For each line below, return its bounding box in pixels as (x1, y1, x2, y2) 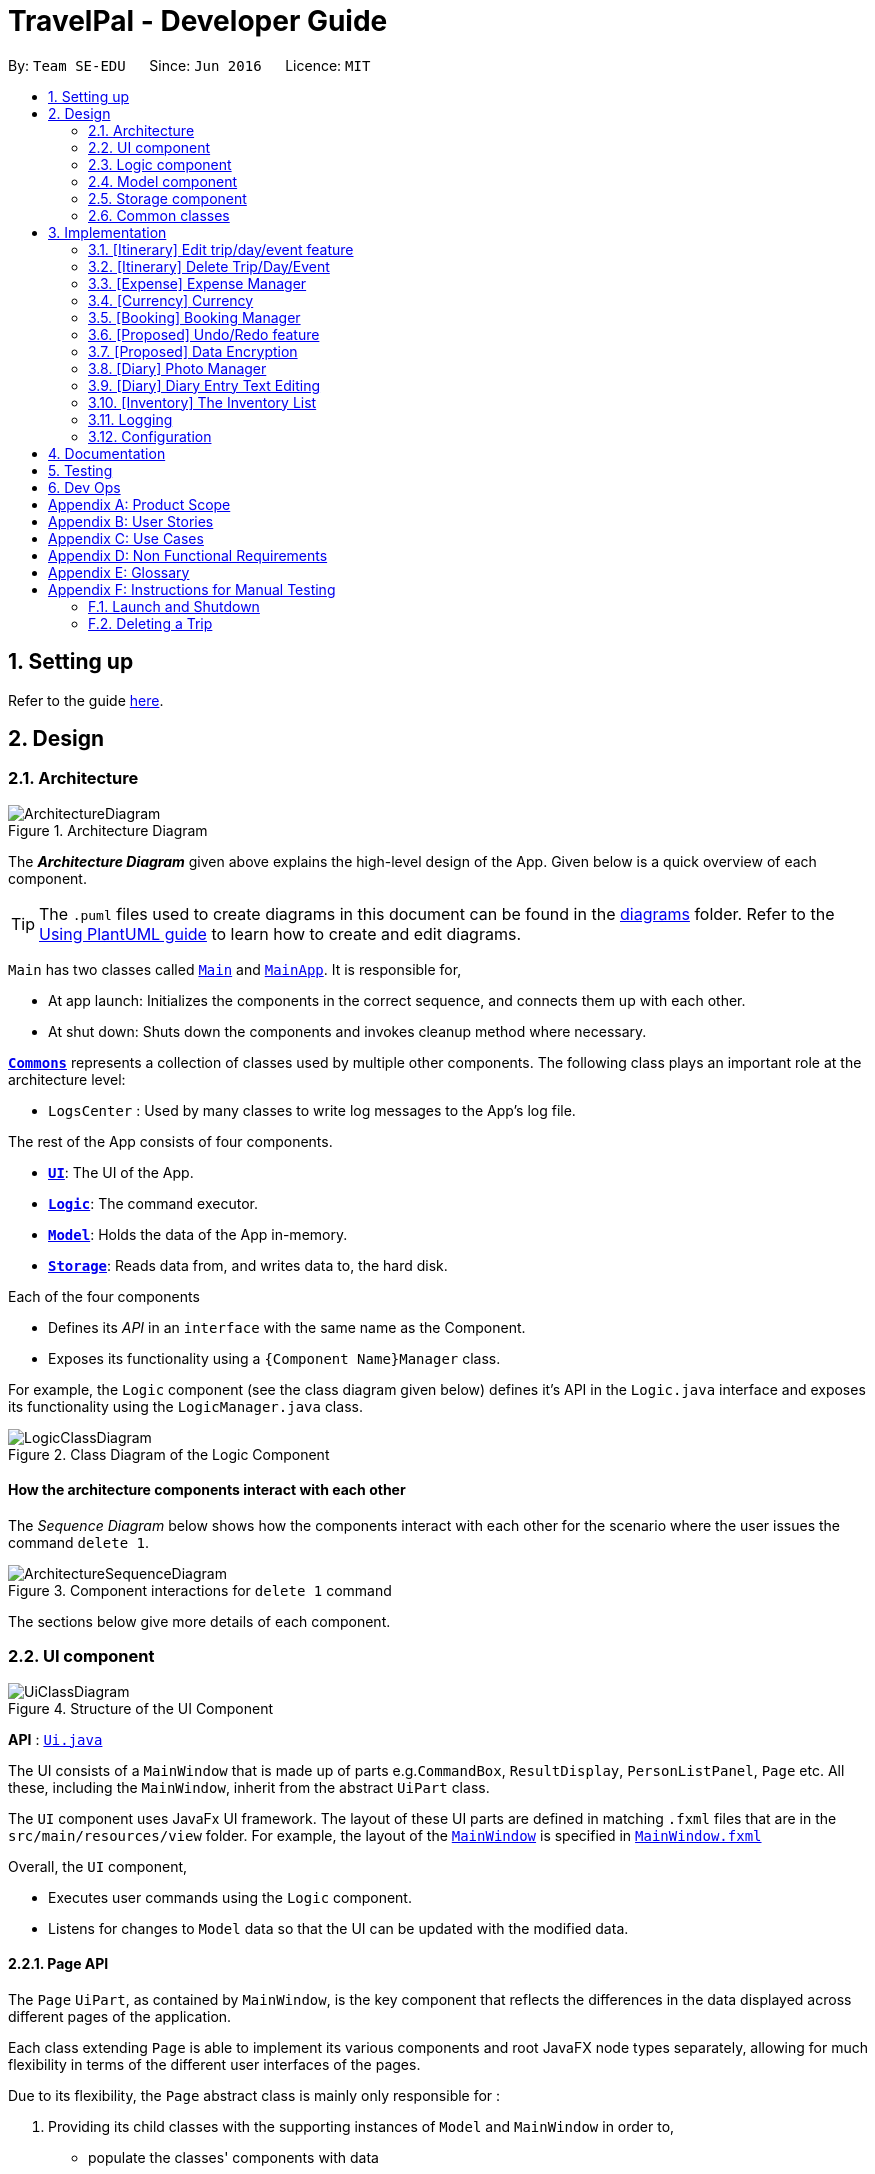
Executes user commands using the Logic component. (48, 1888, 412, 1906)
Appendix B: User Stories (48, 512, 214, 530)
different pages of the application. (8, 2008, 232, 2025)
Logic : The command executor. (48, 1194, 258, 1212)
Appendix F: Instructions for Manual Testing (48, 580, 336, 598)
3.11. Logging (88, 410, 173, 428)
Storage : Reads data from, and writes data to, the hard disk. (48, 1256, 448, 1274)
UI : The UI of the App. (48, 1163, 194, 1181)
